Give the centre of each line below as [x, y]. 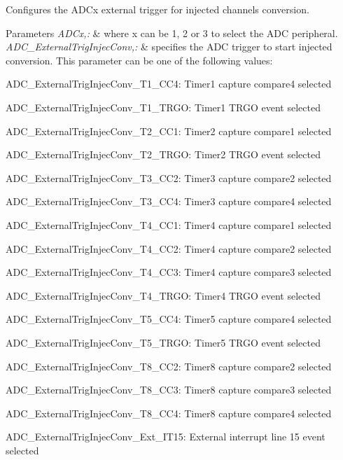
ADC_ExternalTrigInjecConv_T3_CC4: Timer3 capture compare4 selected [169, 201]
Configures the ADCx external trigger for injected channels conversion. [157, 9]
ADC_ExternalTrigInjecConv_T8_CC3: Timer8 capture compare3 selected [169, 390]
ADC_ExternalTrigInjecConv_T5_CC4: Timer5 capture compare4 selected [169, 319]
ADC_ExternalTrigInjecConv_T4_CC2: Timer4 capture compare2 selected [169, 248]
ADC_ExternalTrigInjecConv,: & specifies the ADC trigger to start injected [169, 47]
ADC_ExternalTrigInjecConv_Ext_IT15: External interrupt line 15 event [166, 437]
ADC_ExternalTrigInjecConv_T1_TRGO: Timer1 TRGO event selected [163, 107]
